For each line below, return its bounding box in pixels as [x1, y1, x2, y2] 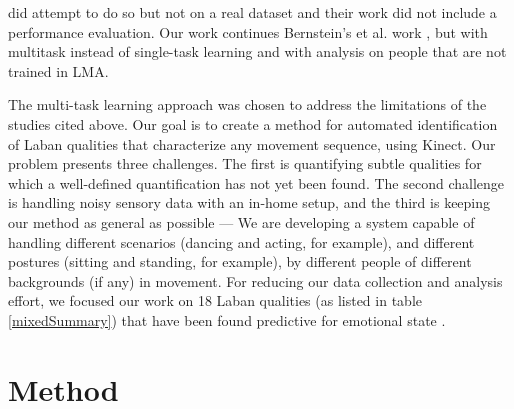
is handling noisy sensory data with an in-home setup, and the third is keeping [8, 192, 491, 213]
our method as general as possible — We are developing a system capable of [8, 211, 475, 232]
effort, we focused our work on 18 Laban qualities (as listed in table [8, 290, 422, 311]
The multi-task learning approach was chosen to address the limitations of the [8, 94, 487, 115]
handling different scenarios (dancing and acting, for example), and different [8, 231, 475, 252]
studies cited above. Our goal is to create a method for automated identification [8, 113, 498, 134]
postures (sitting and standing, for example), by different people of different [8, 251, 472, 272]
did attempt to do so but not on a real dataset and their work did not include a [8, 2, 497, 22]
